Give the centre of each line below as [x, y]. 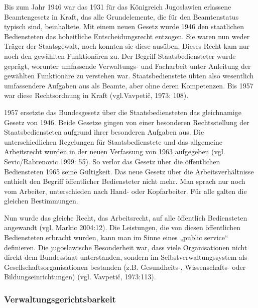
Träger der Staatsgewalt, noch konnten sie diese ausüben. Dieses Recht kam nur [127, 46]
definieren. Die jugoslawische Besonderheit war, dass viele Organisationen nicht [126, 247]
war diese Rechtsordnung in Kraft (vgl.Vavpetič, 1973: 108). [96, 95]
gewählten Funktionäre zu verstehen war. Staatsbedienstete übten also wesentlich [129, 76]
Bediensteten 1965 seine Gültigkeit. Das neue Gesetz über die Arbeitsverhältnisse [129, 171]
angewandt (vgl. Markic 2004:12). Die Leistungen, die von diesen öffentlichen [122, 227]
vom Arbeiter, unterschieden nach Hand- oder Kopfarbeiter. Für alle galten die [125, 191]
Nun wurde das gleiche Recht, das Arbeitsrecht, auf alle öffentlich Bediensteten [126, 217]
